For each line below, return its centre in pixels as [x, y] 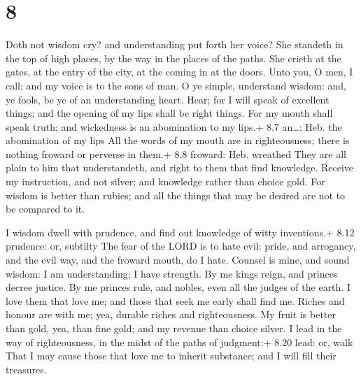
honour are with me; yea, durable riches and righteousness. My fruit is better [171, 314]
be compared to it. [45, 209]
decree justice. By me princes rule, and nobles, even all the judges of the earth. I [178, 287]
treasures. [26, 369]
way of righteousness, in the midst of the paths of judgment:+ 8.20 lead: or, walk [179, 342]
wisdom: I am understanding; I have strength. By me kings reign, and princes [172, 273]
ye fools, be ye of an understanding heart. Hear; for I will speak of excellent [168, 99]
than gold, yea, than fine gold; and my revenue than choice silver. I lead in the [174, 328]
